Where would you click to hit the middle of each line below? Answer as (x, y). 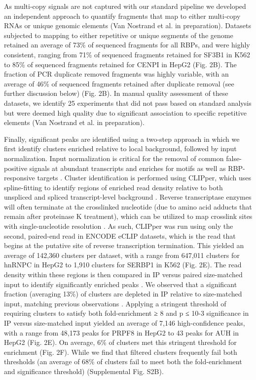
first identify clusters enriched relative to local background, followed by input (120, 148)
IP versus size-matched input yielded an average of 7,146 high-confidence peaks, (125, 323)
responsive (19, 178)
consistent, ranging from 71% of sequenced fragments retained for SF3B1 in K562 (127, 54)
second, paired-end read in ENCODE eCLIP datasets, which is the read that (120, 235)
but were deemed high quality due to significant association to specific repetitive (125, 112)
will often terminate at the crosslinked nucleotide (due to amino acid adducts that (128, 206)
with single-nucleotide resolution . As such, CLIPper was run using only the (119, 226)
